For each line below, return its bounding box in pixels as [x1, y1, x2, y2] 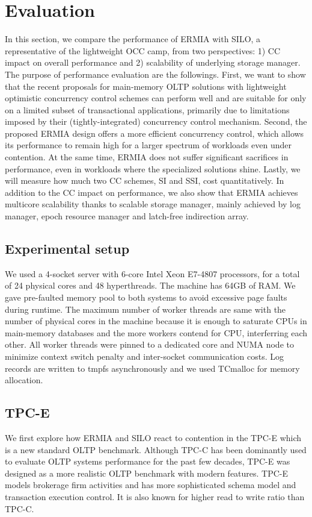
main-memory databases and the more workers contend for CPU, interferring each [5, 326, 308, 339]
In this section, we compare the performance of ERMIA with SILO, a [5, 33, 261, 45]
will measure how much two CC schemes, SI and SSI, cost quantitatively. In [5, 174, 284, 187]
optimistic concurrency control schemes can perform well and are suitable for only [5, 92, 307, 104]
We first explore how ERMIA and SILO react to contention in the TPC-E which [5, 431, 302, 443]
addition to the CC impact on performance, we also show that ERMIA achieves [5, 186, 298, 198]
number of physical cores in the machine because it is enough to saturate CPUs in [5, 315, 307, 327]
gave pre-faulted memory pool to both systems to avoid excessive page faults [5, 291, 287, 304]
